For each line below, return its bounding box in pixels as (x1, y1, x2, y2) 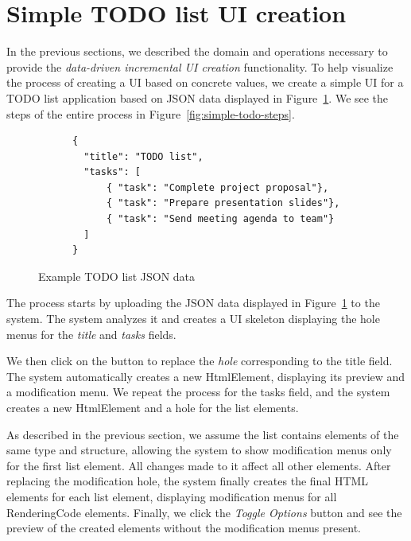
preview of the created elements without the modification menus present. (6, 520, 361, 536)
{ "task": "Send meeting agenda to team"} (106, 213, 335, 225)
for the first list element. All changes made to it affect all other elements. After (6, 457, 391, 473)
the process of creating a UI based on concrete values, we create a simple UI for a (6, 74, 404, 91)
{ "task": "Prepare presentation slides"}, (106, 197, 340, 209)
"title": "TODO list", (83, 150, 204, 162)
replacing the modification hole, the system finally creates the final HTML (6, 473, 369, 489)
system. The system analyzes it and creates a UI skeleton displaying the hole (6, 310, 380, 327)
